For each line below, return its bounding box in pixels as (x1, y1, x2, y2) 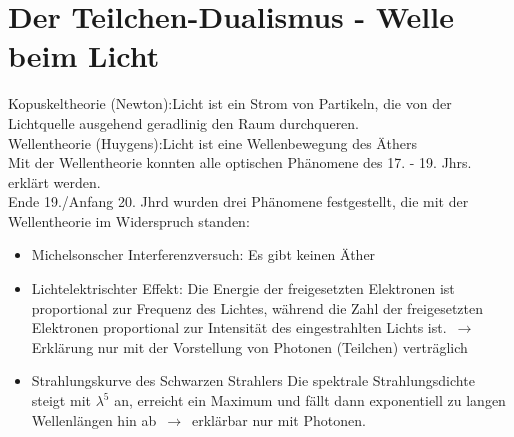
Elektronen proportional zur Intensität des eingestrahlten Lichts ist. (31, 317, 447, 338)
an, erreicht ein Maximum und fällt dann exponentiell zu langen (114, 390, 506, 411)
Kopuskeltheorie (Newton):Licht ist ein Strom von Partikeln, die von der (8, 93, 452, 114)
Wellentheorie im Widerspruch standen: (8, 210, 250, 231)
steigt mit (31, 390, 91, 411)
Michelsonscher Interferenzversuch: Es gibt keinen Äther (31, 244, 376, 265)
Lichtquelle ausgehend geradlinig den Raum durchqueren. (8, 112, 360, 133)
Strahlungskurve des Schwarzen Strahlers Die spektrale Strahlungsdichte (31, 370, 475, 391)
